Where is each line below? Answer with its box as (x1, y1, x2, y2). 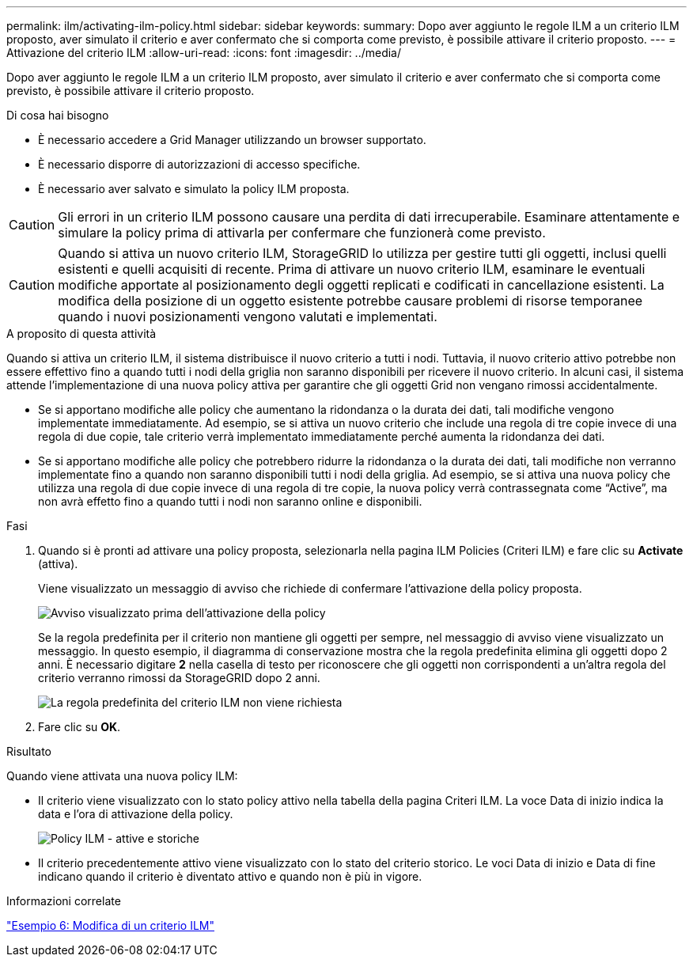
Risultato (6, 745, 52, 758)
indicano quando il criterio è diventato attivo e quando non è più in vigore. (38, 870, 422, 883)
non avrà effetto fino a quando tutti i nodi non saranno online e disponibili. (38, 495, 422, 508)
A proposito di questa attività (6, 327, 157, 340)
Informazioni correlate (6, 894, 121, 908)
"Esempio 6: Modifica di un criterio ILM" (6, 919, 214, 932)
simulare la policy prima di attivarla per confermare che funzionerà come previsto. (58, 225, 546, 241)
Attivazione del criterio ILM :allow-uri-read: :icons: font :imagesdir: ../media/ (6, 46, 402, 59)
